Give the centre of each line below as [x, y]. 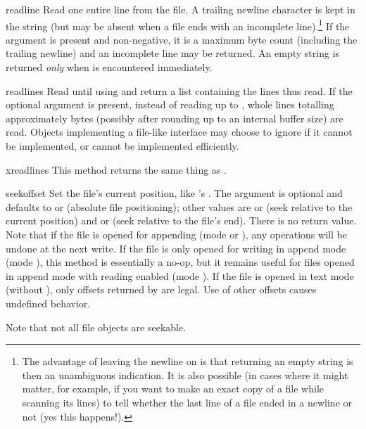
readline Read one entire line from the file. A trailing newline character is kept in [181, 9]
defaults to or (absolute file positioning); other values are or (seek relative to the [179, 206]
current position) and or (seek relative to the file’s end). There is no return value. [181, 220]
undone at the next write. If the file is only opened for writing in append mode [176, 248]
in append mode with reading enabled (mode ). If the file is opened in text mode [180, 275]
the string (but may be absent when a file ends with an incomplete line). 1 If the [178, 25]
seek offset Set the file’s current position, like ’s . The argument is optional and [174, 193]
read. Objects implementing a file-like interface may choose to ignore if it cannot [179, 132]
